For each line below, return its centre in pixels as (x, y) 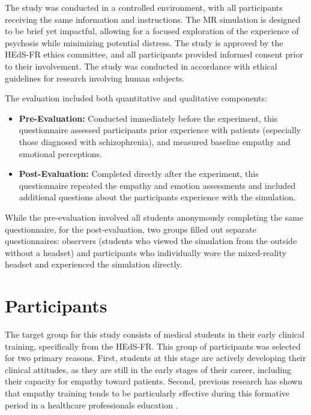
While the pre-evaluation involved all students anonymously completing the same (154, 217)
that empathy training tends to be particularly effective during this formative (147, 393)
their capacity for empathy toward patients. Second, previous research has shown (154, 381)
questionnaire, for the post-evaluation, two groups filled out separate (131, 229)
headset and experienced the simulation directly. (94, 264)
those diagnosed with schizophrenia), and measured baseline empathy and (155, 141)
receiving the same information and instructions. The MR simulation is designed (153, 19)
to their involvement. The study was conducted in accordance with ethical (141, 66)
